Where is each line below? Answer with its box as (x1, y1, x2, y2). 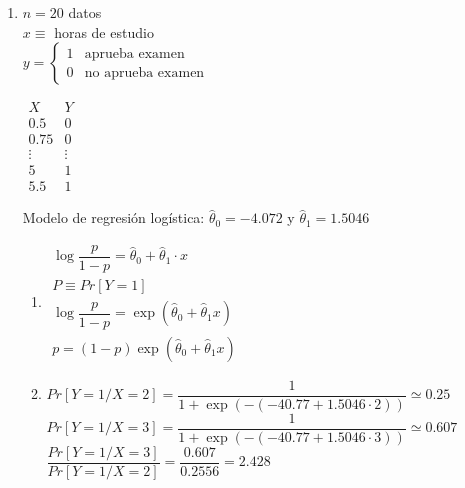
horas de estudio (54, 21, 154, 42)
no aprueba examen (84, 65, 205, 80)
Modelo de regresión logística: (22, 207, 205, 228)
